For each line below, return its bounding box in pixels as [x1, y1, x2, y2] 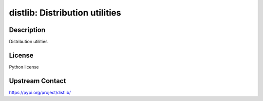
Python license [9, 64, 39, 70]
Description [9, 26, 46, 34]
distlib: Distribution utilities [9, 7, 121, 18]
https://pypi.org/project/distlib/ [9, 89, 71, 95]
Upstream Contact [9, 77, 66, 85]
